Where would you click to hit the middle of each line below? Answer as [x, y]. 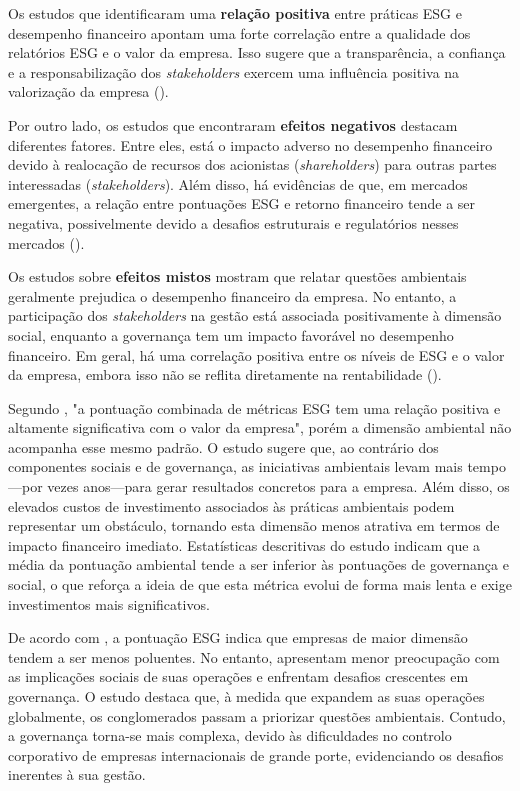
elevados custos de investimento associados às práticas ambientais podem [231, 505]
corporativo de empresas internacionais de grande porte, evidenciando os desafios [256, 754]
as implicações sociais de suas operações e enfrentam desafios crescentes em [238, 676]
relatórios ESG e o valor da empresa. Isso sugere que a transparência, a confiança [257, 52]
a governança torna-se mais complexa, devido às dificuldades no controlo [230, 735]
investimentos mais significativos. [109, 603]
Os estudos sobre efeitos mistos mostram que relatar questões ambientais [237, 276]
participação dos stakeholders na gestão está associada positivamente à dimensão [255, 315]
